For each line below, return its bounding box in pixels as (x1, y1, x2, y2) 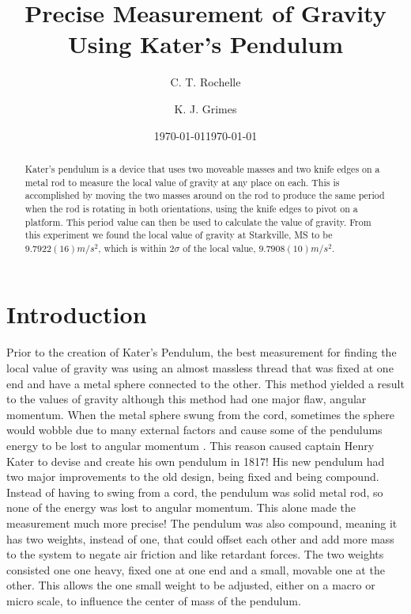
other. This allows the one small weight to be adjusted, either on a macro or (6, 577, 375, 593)
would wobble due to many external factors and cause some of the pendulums (6, 421, 383, 438)
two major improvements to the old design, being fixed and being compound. (6, 468, 379, 485)
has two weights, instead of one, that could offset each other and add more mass (6, 530, 394, 547)
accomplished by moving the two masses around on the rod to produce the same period (25, 189, 385, 202)
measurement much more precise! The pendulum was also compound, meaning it (6, 514, 398, 531)
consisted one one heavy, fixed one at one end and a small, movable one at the (6, 561, 385, 578)
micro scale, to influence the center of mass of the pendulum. (6, 592, 301, 608)
